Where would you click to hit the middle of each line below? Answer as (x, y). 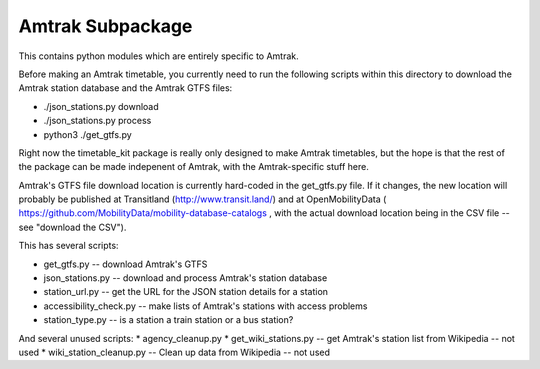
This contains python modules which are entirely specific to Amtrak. (158, 56)
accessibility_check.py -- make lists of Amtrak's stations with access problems (205, 306)
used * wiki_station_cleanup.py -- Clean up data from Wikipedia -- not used (174, 352)
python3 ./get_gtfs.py (87, 134)
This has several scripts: (68, 246)
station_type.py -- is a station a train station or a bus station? (168, 320)
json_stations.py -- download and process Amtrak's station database (185, 278)
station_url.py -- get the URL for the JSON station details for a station (186, 292)
